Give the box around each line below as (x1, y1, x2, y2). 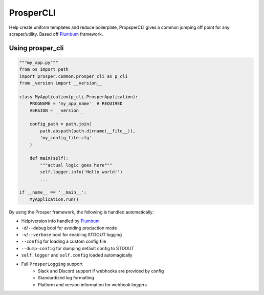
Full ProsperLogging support (21, 261, 83, 267)
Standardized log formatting (38, 275, 94, 281)
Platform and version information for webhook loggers (38, 281, 147, 288)
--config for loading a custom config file (21, 238, 106, 244)
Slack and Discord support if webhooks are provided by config (38, 268, 164, 274)
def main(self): (29, 155, 68, 161)
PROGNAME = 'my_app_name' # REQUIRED (29, 101, 123, 106)
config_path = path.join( (29, 121, 92, 127)
